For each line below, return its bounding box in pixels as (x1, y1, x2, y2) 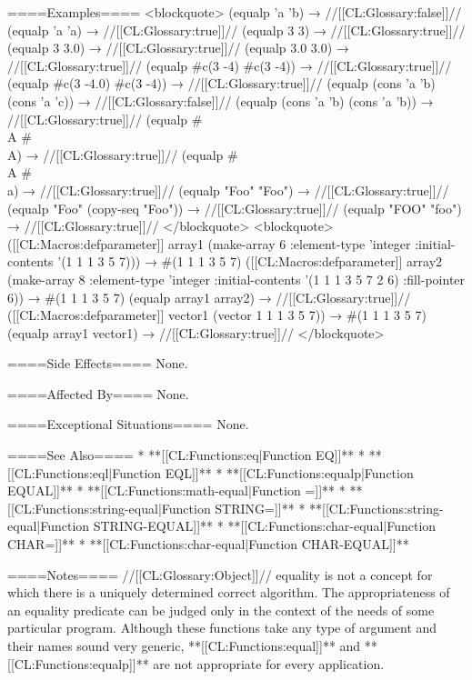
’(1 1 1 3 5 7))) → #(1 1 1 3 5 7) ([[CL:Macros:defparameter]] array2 (57, 252, 443, 271)
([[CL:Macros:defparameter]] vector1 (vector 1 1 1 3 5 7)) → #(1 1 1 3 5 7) (7, 305, 427, 325)
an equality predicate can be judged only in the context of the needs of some (7, 600, 435, 619)
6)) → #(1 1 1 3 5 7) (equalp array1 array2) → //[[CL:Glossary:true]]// (7, 287, 411, 306)
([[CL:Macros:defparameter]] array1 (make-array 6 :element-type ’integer (7, 234, 411, 253)
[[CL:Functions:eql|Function (7, 463, 162, 482)
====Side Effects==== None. (7, 354, 188, 373)
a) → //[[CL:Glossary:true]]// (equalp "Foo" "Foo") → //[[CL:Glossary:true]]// (7, 180, 449, 199)
